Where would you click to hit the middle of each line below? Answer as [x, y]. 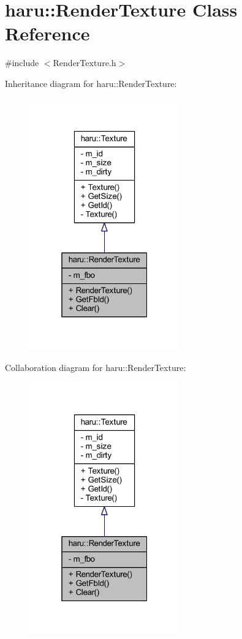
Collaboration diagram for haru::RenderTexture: [96, 367]
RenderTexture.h [85, 63]
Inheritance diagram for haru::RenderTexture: [91, 83]
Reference [47, 33]
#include [22, 63]
